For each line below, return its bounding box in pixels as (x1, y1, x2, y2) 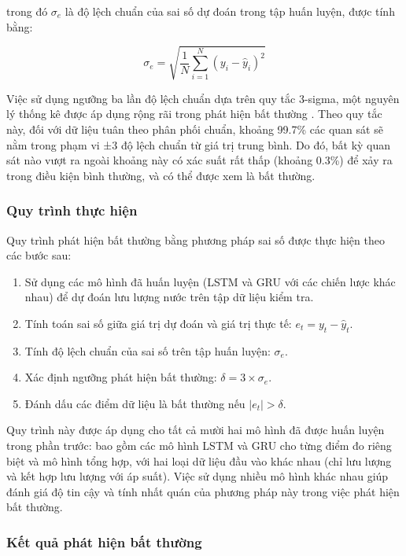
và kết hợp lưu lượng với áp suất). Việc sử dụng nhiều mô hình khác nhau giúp (6, 468, 389, 484)
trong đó (6, 3, 48, 19)
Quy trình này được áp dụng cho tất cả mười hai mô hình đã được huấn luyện (6, 422, 385, 438)
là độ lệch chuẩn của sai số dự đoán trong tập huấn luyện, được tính (65, 3, 395, 19)
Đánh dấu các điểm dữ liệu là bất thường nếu (24, 395, 245, 411)
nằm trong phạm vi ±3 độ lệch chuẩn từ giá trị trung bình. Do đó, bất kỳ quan (6, 136, 391, 153)
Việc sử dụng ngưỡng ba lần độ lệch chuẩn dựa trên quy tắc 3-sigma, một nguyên (6, 90, 400, 106)
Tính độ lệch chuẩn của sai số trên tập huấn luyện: (24, 342, 271, 359)
